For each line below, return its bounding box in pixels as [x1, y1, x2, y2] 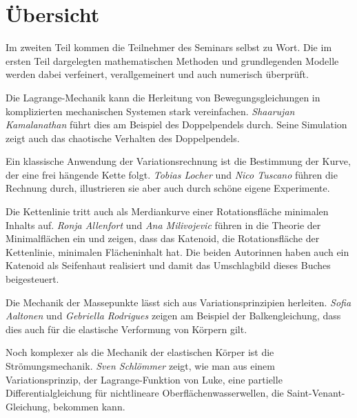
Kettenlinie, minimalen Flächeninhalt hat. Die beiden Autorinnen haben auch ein [6, 244, 349, 259]
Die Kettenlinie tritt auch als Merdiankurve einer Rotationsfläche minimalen [6, 204, 329, 219]
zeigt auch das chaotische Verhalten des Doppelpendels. [6, 130, 240, 145]
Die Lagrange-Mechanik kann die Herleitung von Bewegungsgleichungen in [6, 90, 320, 104]
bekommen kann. [53, 399, 125, 413]
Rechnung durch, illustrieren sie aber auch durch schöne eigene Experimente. [6, 181, 330, 195]
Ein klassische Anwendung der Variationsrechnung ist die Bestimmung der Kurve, [6, 154, 351, 168]
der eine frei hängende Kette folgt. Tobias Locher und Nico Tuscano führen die [6, 167, 338, 181]
